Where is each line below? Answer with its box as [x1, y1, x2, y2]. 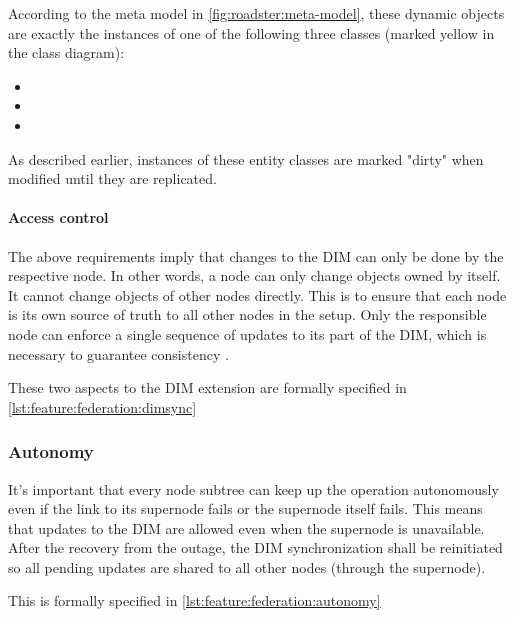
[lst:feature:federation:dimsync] [8, 396, 197, 417]
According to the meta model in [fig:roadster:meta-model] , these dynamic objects [8, 3, 505, 23]
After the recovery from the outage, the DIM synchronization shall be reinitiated [8, 537, 503, 558]
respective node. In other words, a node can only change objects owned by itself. [8, 265, 501, 286]
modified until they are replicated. [8, 168, 217, 189]
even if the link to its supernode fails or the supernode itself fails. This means [8, 498, 483, 519]
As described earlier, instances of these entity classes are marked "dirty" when [8, 148, 484, 169]
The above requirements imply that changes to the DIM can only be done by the [8, 245, 504, 266]
